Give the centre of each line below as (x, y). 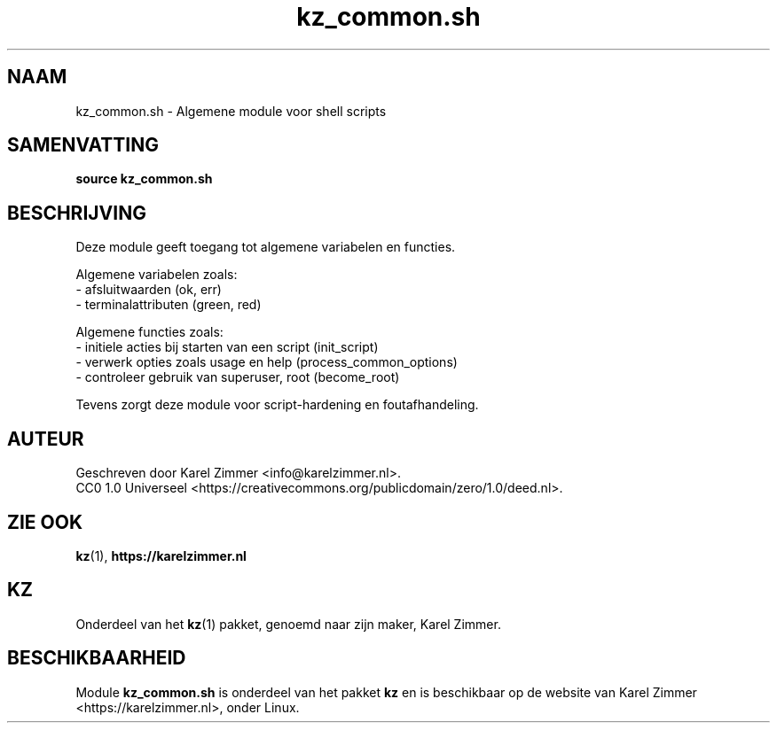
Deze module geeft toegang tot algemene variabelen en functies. (266, 247)
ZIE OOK (45, 522)
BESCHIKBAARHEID (97, 658)
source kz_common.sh (144, 179)
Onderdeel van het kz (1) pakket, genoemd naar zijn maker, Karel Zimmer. (288, 624)
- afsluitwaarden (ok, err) (149, 290)
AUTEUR (46, 439)
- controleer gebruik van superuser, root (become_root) (238, 377)
